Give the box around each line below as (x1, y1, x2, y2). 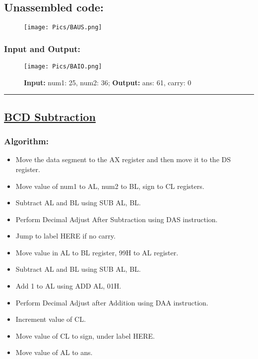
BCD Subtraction (4, 109, 96, 124)
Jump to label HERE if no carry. (15, 231, 116, 241)
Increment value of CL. (15, 314, 86, 324)
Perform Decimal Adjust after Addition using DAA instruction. (15, 297, 208, 307)
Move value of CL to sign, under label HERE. (15, 330, 155, 341)
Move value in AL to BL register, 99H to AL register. (15, 247, 179, 257)
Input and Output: (4, 42, 80, 55)
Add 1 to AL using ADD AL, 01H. (15, 281, 122, 291)
